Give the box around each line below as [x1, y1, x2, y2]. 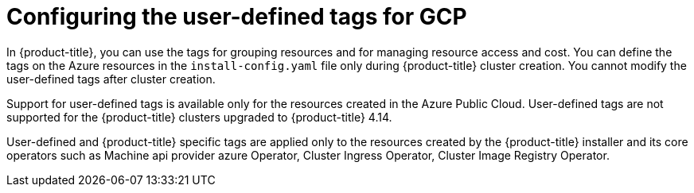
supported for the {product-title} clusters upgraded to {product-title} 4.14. [6, 110, 392, 124]
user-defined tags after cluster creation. [6, 71, 216, 86]
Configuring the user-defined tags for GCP [6, 3, 467, 30]
